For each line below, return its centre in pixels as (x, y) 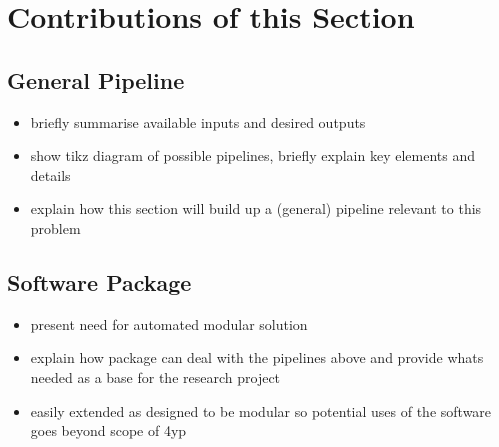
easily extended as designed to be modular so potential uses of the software (261, 410)
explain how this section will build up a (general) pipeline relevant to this (256, 208)
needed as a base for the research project (155, 376)
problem (55, 227)
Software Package (99, 281)
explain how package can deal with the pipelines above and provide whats (257, 357)
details (50, 174)
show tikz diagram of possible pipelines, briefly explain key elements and (252, 155)
